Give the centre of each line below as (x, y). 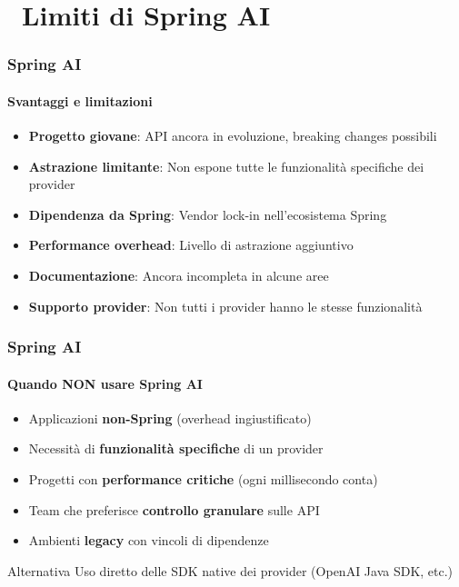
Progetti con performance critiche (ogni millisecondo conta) (203, 479)
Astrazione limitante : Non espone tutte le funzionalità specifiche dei (226, 166)
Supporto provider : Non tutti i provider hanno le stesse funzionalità (225, 306)
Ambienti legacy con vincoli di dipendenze (149, 540)
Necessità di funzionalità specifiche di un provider (176, 448)
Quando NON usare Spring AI (105, 383)
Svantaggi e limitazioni (80, 100)
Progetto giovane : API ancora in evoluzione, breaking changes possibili (233, 136)
